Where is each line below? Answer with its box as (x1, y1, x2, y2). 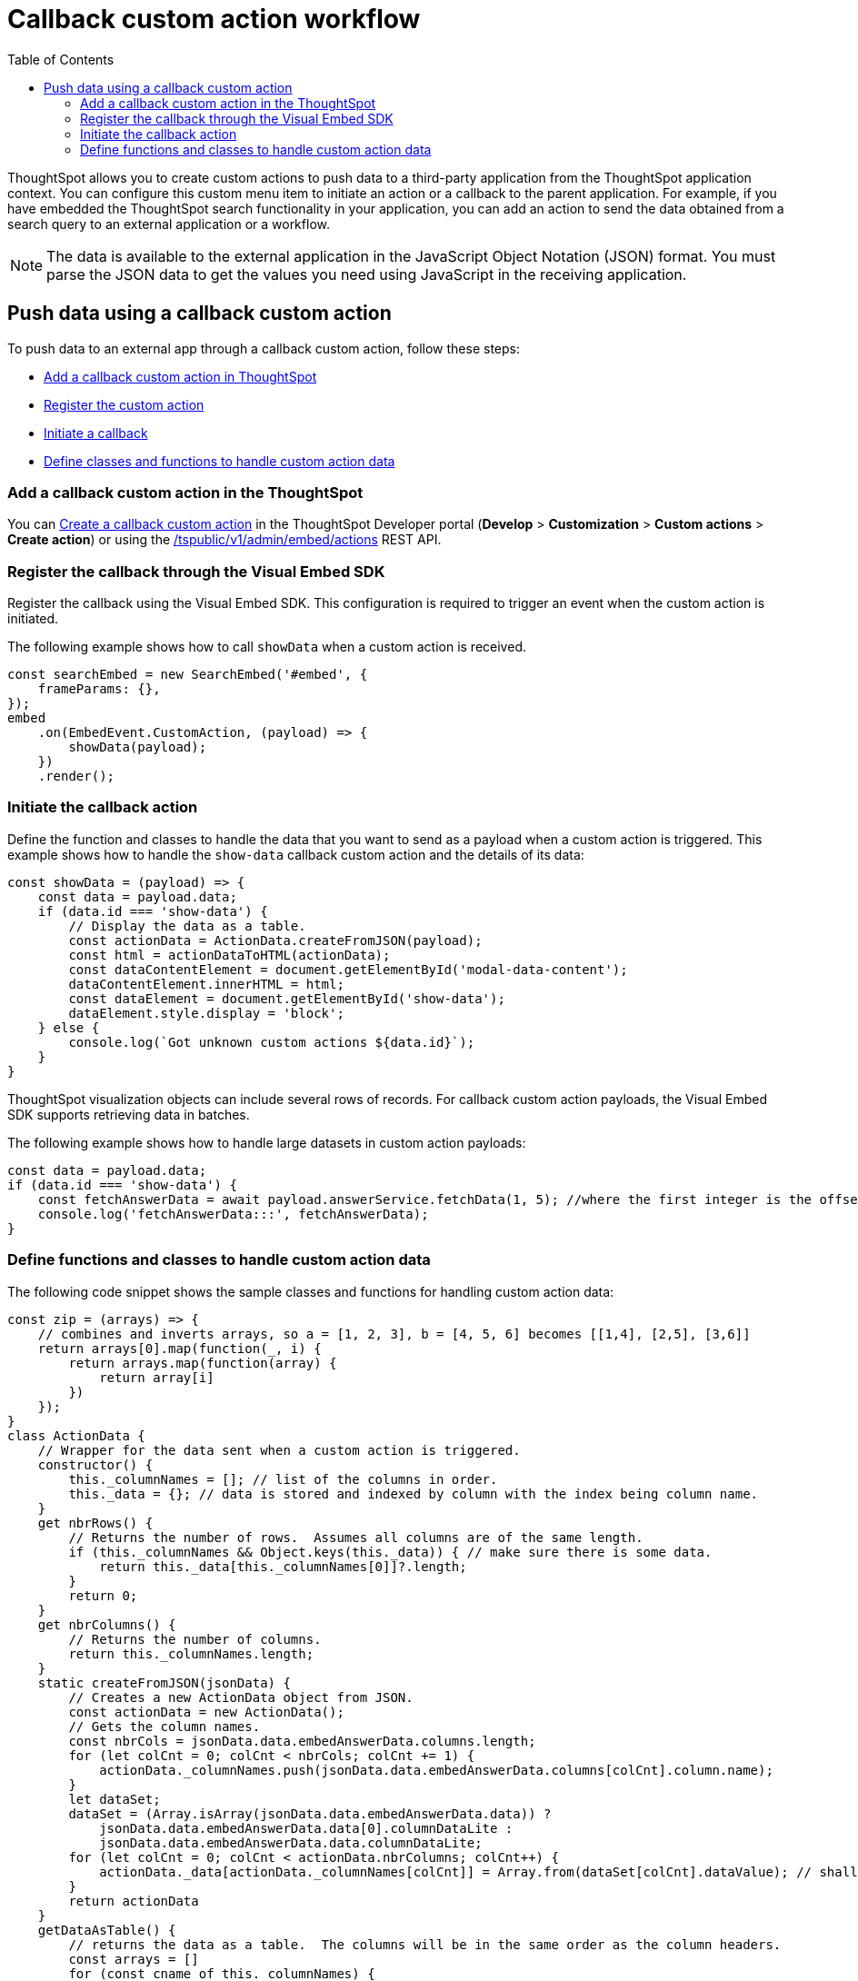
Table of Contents (7, 51, 115, 67)
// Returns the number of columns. (68, 1631, 322, 1647)
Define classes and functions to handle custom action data (44, 453, 395, 469)
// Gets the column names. (68, 1718, 261, 1734)
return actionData (68, 1893, 199, 1908)
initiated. (7, 611, 59, 627)
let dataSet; (68, 1791, 161, 1807)
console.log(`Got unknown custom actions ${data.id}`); (68, 1034, 475, 1050)
